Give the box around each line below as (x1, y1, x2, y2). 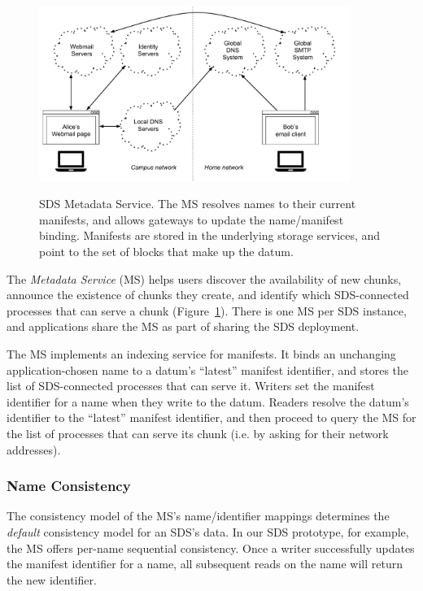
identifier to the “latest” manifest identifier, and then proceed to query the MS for (7, 409, 416, 426)
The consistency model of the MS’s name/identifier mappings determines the (7, 507, 390, 524)
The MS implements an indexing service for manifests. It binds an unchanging (7, 345, 396, 362)
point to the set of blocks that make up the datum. (39, 243, 294, 260)
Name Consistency (7, 476, 131, 496)
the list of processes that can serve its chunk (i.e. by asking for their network (7, 424, 389, 441)
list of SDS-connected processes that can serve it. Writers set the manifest (7, 377, 375, 394)
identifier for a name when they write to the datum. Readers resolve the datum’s (7, 393, 409, 410)
